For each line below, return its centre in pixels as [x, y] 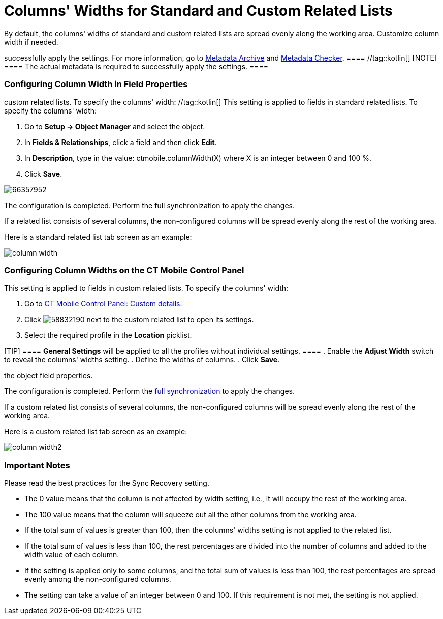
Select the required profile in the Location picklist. [108, 335]
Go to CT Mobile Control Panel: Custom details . [103, 304]
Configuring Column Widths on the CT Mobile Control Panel [124, 270]
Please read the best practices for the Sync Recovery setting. [107, 483]
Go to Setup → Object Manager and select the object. [115, 126]
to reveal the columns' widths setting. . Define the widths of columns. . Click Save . [142, 360]
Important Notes [37, 465]
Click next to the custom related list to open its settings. [139, 320]
